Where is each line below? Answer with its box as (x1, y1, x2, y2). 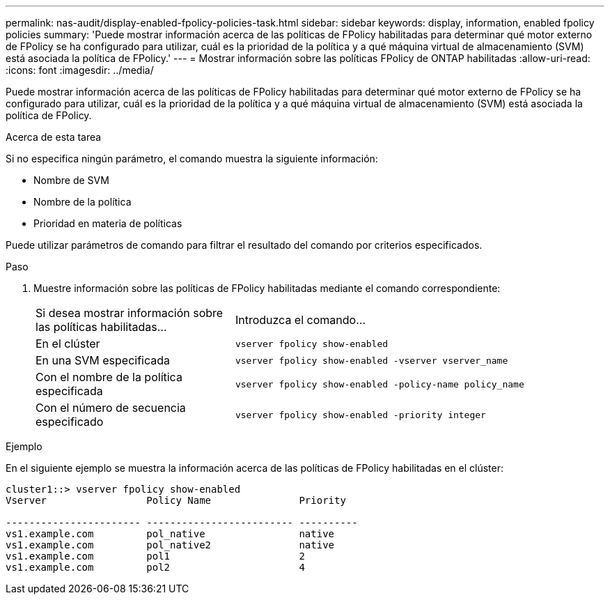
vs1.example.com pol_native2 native (6, 539, 335, 551)
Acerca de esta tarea (6, 131, 102, 143)
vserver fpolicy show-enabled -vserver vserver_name (235, 355, 508, 366)
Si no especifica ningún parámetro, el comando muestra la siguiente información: (6, 153, 378, 164)
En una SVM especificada (36, 353, 170, 367)
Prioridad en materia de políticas (33, 217, 182, 229)
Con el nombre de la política (36, 370, 182, 384)
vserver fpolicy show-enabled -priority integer (235, 409, 486, 420)
